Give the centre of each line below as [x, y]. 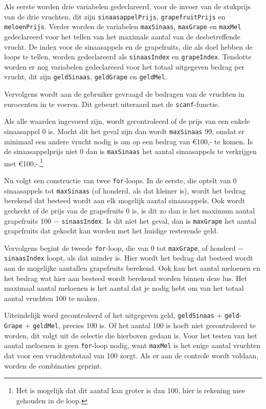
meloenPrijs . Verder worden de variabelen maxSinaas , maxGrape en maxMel [123, 26]
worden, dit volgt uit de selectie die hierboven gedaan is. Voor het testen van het [131, 335]
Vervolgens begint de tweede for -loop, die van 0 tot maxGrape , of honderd [120, 247]
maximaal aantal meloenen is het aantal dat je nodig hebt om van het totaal [124, 288]
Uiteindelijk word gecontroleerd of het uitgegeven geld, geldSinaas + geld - [123, 315]
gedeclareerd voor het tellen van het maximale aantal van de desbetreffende [122, 36]
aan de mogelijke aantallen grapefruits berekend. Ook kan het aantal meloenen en [132, 268]
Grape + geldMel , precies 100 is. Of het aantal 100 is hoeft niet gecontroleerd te [130, 325]
